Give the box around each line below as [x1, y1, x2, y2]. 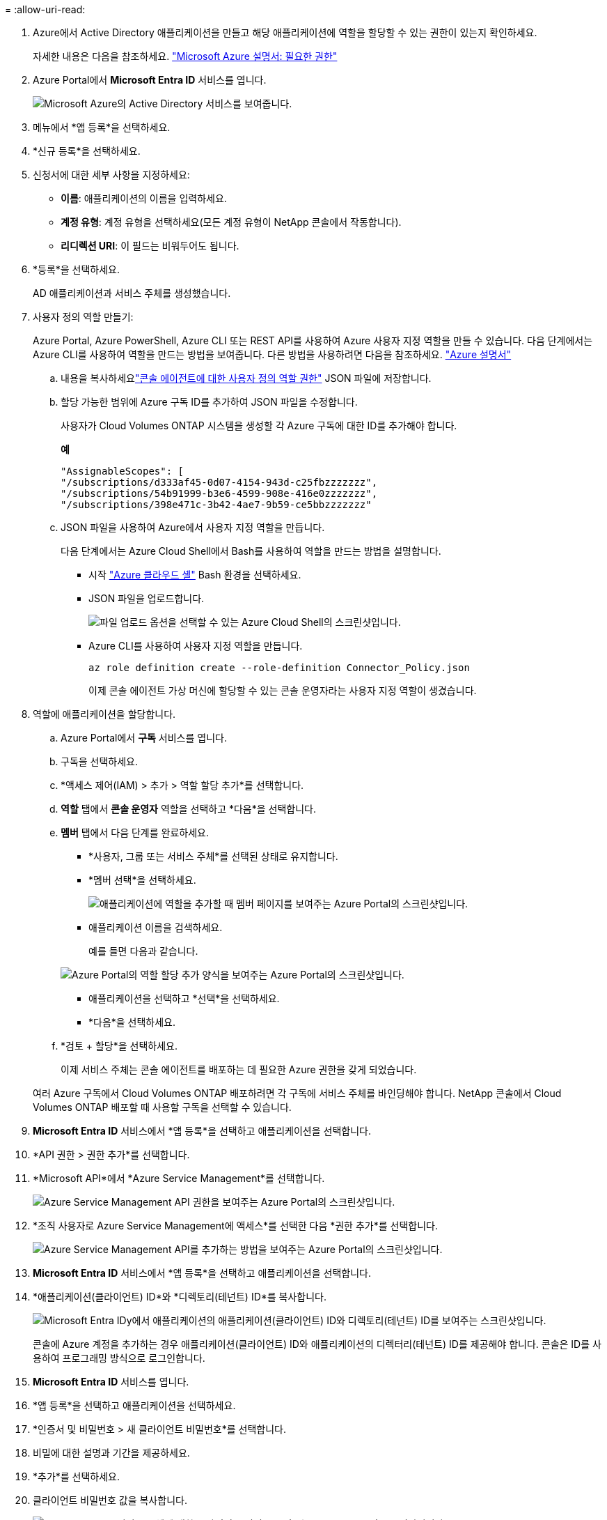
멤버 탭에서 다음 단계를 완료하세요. [61, 827, 209, 838]
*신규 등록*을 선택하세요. [33, 145, 141, 157]
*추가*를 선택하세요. [33, 1471, 120, 1482]
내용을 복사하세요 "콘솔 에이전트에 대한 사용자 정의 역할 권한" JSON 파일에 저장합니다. [61, 372, 432, 384]
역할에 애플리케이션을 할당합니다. [33, 708, 176, 720]
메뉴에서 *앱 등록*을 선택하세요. [33, 121, 171, 133]
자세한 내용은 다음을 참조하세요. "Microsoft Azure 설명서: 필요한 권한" [33, 50, 338, 62]
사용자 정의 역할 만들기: [33, 311, 134, 323]
